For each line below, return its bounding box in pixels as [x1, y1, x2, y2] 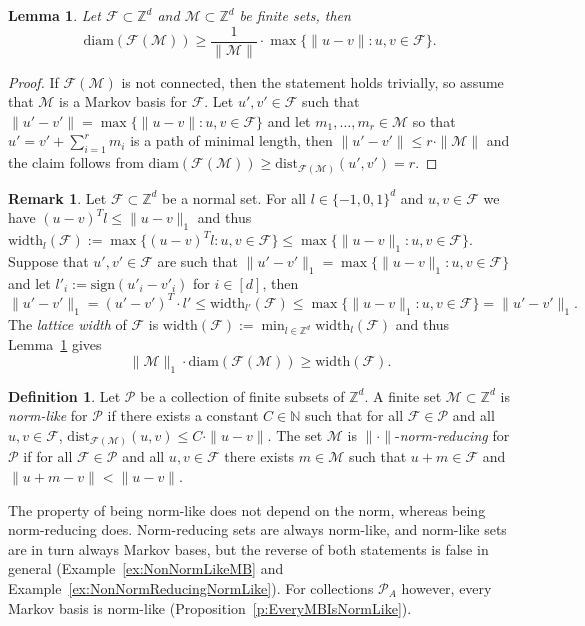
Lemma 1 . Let [8, 5, 101, 25]
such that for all [304, 405, 404, 426]
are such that [157, 250, 239, 271]
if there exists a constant [107, 405, 259, 426]
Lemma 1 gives [8, 334, 102, 355]
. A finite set [364, 385, 442, 406]
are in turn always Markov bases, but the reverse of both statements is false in [8, 538, 489, 559]
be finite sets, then [239, 5, 351, 25]
